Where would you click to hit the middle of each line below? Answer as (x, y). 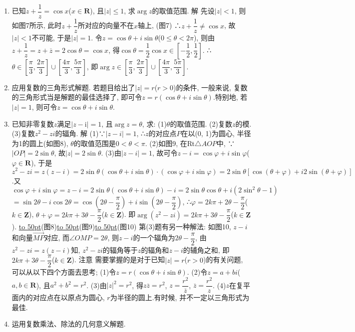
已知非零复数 (33, 123)
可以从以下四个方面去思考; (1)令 (64, 272)
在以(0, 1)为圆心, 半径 (216, 133)
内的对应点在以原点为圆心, (62, 297)
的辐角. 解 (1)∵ (80, 133)
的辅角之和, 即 (206, 249)
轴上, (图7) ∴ (160, 25)
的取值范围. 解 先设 (183, 11)
